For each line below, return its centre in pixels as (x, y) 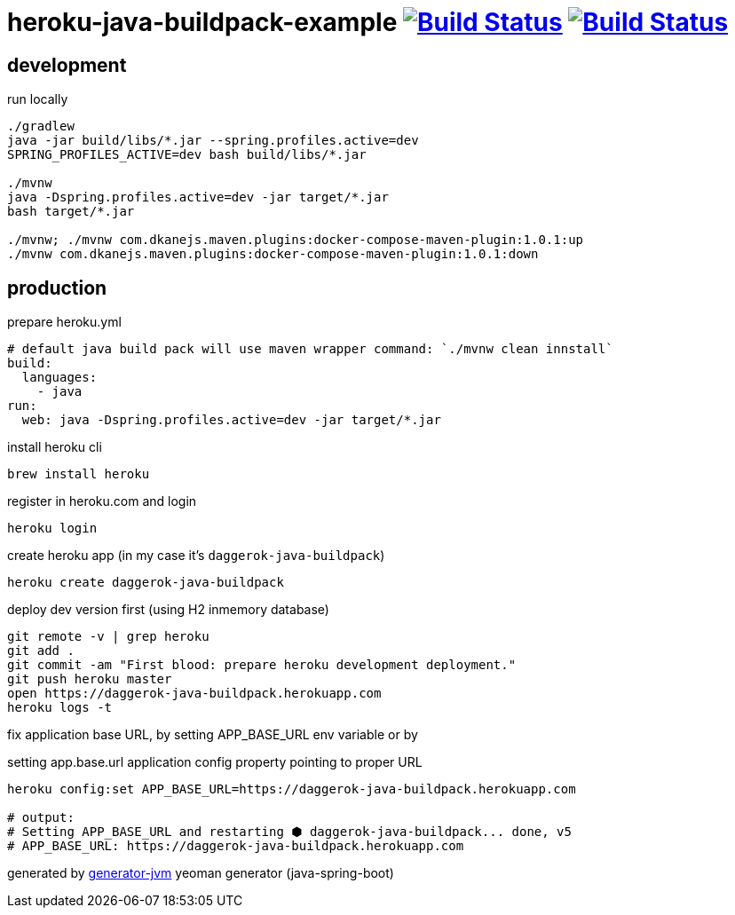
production (57, 288)
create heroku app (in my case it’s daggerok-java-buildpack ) (196, 556)
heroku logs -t (60, 708)
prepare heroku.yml (64, 322)
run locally (38, 99)
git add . (41, 651)
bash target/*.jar (71, 212)
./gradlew (41, 126)
